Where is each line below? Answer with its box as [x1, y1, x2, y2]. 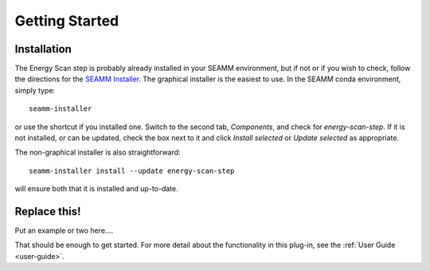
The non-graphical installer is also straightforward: [14, 147, 181, 157]
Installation [14, 42, 72, 56]
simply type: [14, 85, 56, 95]
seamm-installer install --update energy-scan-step [29, 166, 235, 175]
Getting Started [14, 12, 119, 29]
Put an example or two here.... [14, 226, 114, 235]
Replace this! [14, 205, 81, 218]
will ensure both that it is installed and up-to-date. [14, 184, 178, 194]
